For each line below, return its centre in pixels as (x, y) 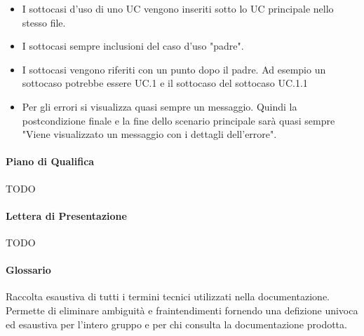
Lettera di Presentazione (66, 215)
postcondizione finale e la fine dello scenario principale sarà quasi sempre (178, 120)
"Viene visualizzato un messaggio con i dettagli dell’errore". (149, 134)
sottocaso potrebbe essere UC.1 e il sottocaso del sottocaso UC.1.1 (165, 83)
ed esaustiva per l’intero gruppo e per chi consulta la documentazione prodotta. (176, 324)
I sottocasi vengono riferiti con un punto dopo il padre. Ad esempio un (174, 69)
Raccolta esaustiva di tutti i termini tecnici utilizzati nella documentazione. (168, 296)
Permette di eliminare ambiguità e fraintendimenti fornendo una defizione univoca (182, 310)
